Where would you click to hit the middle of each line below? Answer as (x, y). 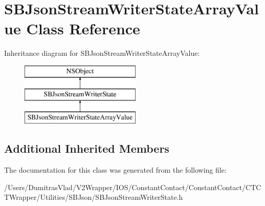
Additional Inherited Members (87, 148)
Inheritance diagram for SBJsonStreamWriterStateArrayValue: (102, 53)
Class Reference (83, 28)
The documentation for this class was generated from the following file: (115, 170)
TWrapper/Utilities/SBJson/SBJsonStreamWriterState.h (94, 197)
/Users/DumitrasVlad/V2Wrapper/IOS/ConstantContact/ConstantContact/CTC (133, 187)
